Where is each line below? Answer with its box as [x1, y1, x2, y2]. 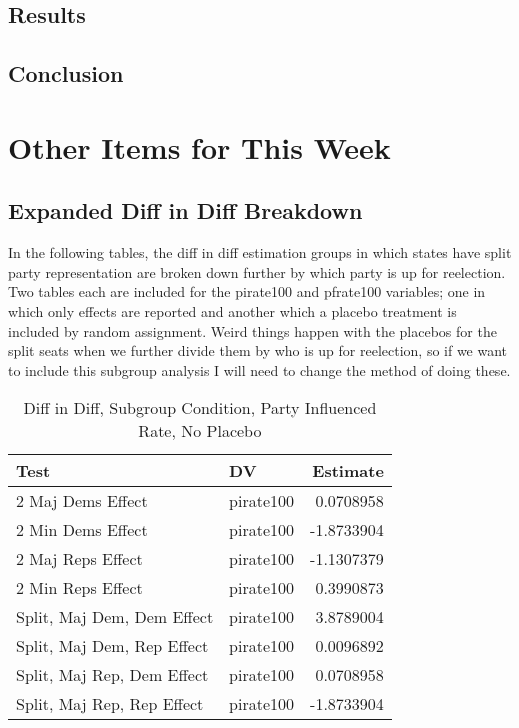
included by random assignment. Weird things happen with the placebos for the [8, 320, 497, 341]
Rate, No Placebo [138, 419, 262, 443]
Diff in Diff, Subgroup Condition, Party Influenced [23, 396, 377, 420]
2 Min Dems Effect [16, 518, 148, 542]
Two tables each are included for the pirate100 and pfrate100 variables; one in [8, 281, 486, 302]
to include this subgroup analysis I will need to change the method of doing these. [8, 359, 511, 380]
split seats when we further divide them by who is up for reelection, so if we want [8, 340, 508, 361]
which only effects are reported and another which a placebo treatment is [8, 300, 457, 321]
